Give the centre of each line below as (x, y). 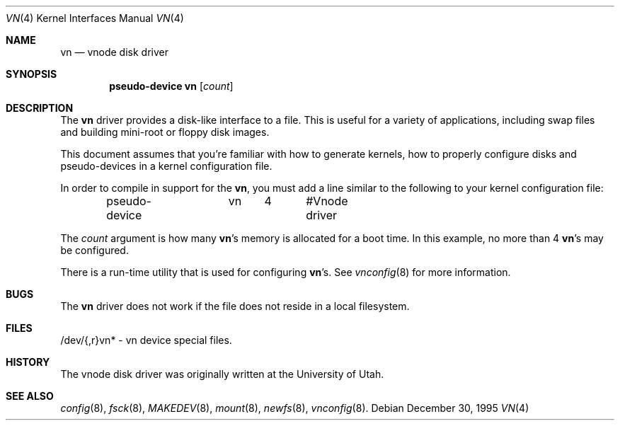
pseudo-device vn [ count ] (171, 86)
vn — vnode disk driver (114, 52)
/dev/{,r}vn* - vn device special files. (146, 340)
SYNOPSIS (31, 74)
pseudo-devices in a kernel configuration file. (166, 166)
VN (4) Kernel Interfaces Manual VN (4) (95, 18)
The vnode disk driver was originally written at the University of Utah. (222, 374)
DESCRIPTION (40, 108)
